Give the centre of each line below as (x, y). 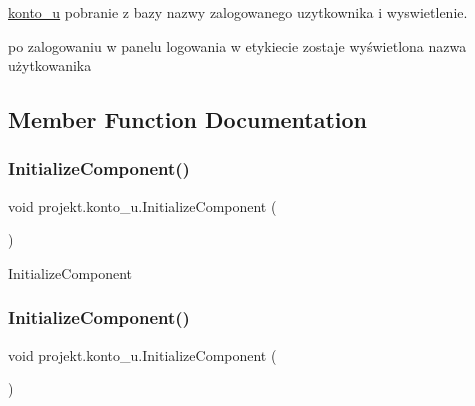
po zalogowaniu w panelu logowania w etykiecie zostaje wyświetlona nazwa (237, 45)
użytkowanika (50, 65)
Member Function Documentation (188, 119)
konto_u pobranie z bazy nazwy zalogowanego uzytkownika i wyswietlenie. (238, 12)
